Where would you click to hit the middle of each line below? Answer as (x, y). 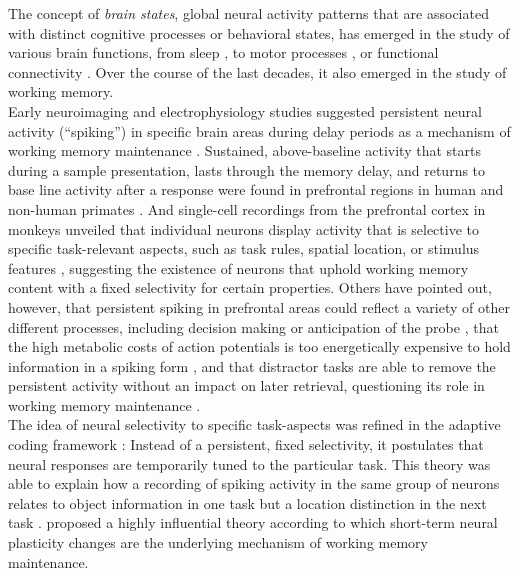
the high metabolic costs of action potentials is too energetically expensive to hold (259, 346)
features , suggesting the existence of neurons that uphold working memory (238, 267)
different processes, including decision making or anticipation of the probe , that (253, 326)
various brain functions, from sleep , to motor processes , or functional (223, 52)
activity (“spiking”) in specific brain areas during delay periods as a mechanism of (259, 130)
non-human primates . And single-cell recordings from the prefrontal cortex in (247, 208)
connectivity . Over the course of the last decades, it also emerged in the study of (257, 71)
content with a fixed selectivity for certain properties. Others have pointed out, (250, 287)
